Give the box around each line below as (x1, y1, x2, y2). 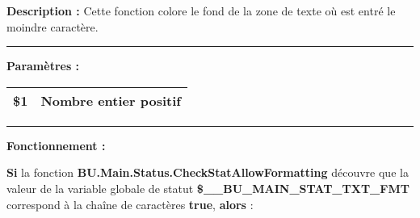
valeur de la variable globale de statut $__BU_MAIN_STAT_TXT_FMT (6, 179, 409, 196)
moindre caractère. (6, 18, 99, 35)
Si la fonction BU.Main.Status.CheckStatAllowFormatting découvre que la (6, 164, 409, 181)
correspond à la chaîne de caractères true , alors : (6, 195, 254, 212)
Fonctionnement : (6, 136, 106, 153)
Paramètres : (6, 57, 80, 74)
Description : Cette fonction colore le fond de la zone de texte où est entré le (6, 2, 396, 19)
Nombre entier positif (40, 90, 181, 110)
